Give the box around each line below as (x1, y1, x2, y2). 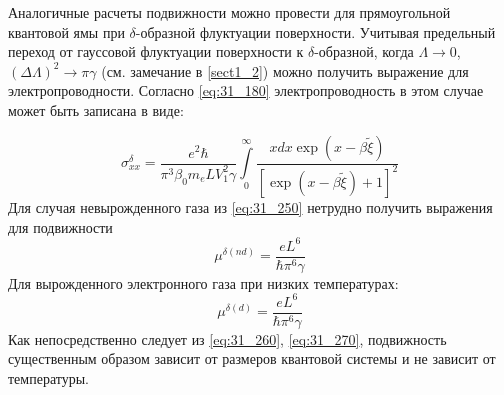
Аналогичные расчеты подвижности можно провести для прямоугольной (8, 2, 451, 22)
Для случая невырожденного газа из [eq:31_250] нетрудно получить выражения (8, 196, 493, 217)
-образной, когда (314, 41, 414, 62)
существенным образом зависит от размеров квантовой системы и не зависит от (8, 348, 496, 369)
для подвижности (8, 216, 113, 237)
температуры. (8, 368, 89, 389)
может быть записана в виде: (8, 99, 184, 120)
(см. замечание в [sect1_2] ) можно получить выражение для (101, 60, 469, 81)
